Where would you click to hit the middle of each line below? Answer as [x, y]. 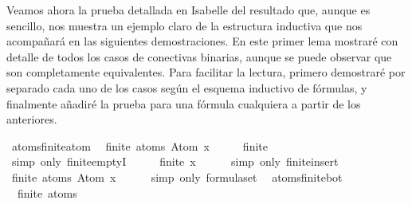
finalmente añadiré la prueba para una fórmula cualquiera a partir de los [184, 103]
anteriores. [32, 119]
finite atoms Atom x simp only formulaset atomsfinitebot [177, 177]
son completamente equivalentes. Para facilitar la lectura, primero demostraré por [206, 72]
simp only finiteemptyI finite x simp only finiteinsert [175, 161]
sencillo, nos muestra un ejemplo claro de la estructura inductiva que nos [184, 25]
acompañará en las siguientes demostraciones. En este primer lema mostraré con [202, 41]
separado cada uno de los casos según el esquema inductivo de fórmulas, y [187, 87]
